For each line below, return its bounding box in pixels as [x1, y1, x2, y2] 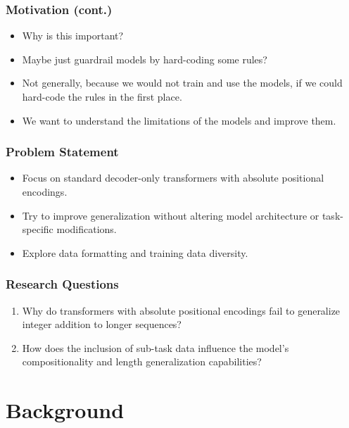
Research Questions [6, 275, 119, 293]
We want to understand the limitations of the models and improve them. [22, 113, 336, 127]
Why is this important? [22, 28, 124, 43]
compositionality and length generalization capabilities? [22, 354, 262, 369]
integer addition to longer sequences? [22, 317, 182, 332]
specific [22, 222, 53, 237]
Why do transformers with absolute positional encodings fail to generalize [22, 303, 341, 317]
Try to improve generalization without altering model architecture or [22, 208, 319, 222]
